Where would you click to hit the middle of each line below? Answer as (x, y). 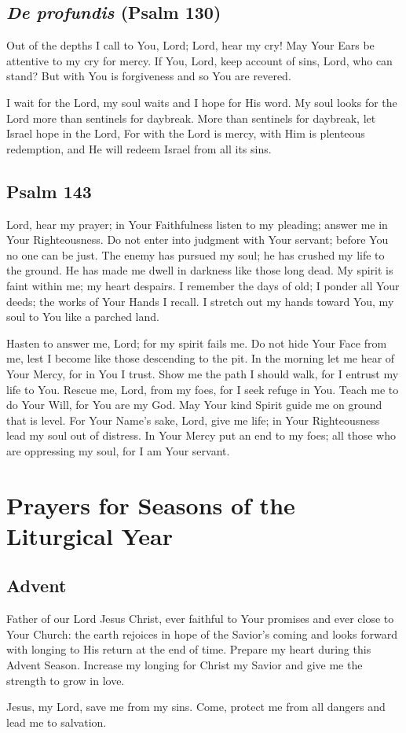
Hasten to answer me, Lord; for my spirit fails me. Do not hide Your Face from (197, 343)
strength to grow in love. (66, 680)
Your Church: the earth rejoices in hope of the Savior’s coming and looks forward (202, 634)
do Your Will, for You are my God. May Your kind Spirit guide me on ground (194, 405)
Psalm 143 (49, 191)
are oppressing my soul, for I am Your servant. (118, 450)
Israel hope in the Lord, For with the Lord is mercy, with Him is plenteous (186, 133)
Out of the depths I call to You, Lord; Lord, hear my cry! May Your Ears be (190, 45)
